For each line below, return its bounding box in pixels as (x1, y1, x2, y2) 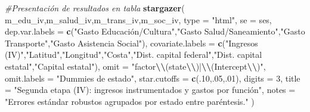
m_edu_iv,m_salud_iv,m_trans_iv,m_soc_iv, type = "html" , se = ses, (5, 13, 272, 26)
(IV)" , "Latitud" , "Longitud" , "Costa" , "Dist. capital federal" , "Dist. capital (5, 48, 262, 61)
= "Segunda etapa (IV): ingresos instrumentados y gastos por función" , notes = (5, 83, 296, 96)
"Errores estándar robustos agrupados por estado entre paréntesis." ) (5, 95, 255, 107)
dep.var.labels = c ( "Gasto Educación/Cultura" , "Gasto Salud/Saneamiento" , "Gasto (5, 25, 305, 38)
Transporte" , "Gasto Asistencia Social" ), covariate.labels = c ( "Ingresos (5, 36, 258, 49)
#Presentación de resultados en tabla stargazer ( (5, 2, 185, 14)
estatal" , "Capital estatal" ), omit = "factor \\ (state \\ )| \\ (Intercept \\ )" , (5, 60, 266, 72)
